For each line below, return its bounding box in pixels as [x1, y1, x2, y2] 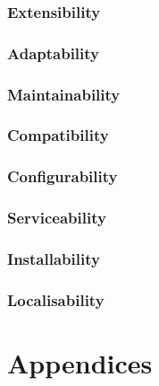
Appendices [7, 344, 153, 381]
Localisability [7, 288, 105, 311]
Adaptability [7, 41, 100, 64]
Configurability [7, 165, 118, 188]
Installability [7, 247, 100, 269]
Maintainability [7, 83, 121, 105]
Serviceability [7, 206, 106, 229]
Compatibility [7, 124, 109, 146]
